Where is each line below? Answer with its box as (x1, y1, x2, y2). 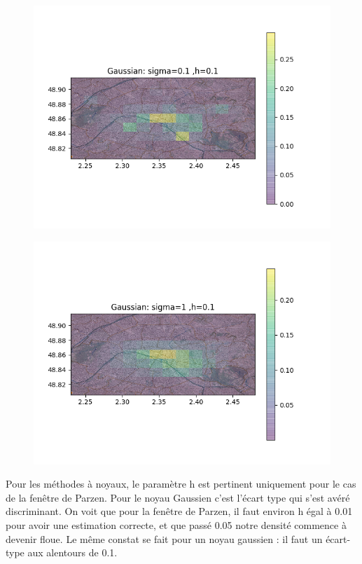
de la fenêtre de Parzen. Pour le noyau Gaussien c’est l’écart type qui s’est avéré (6, 490, 350, 504)
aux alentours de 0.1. (27, 545, 118, 560)
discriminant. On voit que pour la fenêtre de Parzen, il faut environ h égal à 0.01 (6, 504, 353, 518)
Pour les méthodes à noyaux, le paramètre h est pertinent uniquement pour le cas (6, 476, 356, 491)
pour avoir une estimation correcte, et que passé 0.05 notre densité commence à (6, 517, 347, 532)
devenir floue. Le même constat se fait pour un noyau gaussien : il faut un (6, 531, 323, 546)
